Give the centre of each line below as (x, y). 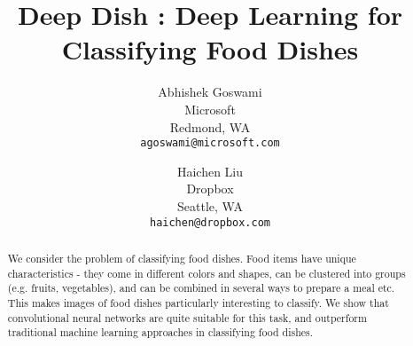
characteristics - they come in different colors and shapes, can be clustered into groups (206, 273)
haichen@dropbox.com (210, 222)
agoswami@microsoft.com (210, 143)
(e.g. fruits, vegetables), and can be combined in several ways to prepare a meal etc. (201, 288)
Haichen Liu (210, 171)
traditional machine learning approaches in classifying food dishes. (160, 332)
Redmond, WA (210, 126)
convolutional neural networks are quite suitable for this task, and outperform (187, 317)
